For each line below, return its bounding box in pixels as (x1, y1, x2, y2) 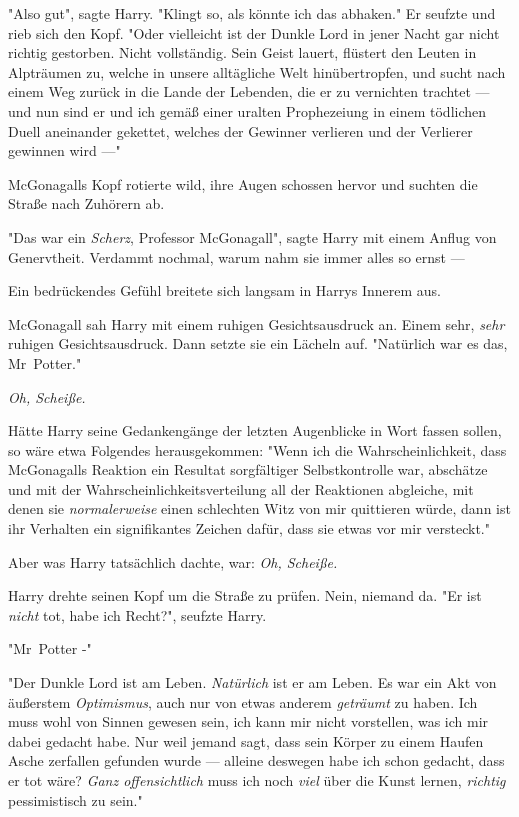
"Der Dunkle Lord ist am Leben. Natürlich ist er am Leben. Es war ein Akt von (8, 672, 497, 693)
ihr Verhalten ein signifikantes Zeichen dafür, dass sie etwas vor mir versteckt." (8, 518, 490, 539)
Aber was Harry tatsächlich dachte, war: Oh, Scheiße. (8, 551, 338, 572)
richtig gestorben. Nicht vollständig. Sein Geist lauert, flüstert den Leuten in (8, 42, 477, 63)
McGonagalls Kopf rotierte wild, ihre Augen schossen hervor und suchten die (8, 173, 478, 194)
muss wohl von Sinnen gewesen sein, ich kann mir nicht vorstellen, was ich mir (8, 711, 489, 732)
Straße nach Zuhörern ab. (8, 193, 165, 214)
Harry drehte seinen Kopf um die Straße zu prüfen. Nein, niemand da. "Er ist (8, 585, 482, 606)
